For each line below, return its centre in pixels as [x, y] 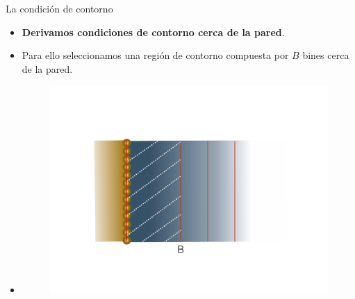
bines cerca [326, 55]
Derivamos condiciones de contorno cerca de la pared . [153, 32]
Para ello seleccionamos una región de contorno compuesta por [155, 55]
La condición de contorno [59, 8]
